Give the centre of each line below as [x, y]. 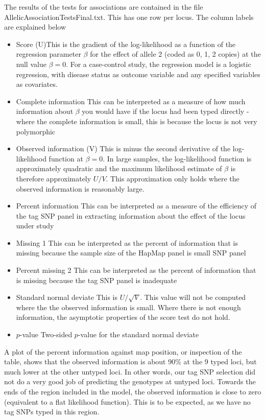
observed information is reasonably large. [80, 188]
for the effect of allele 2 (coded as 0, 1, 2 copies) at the [175, 54]
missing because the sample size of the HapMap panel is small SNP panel [131, 253]
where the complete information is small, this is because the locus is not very [137, 121]
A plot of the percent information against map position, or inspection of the [123, 351]
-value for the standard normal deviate [138, 334]
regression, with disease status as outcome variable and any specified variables [138, 74]
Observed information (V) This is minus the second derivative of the [123, 148]
